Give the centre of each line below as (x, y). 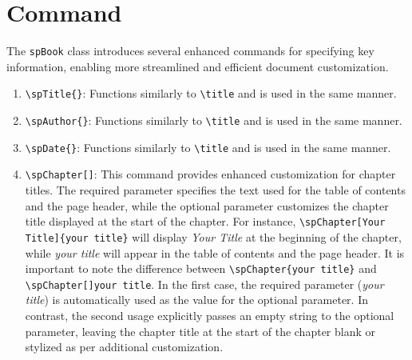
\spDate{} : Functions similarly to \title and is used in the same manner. (208, 147)
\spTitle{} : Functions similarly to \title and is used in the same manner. (211, 93)
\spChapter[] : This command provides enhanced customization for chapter (210, 174)
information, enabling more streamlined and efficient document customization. (198, 66)
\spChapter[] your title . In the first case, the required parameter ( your (204, 284)
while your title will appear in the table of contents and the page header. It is (215, 252)
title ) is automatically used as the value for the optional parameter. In (196, 300)
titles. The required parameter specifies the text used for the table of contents (215, 190)
